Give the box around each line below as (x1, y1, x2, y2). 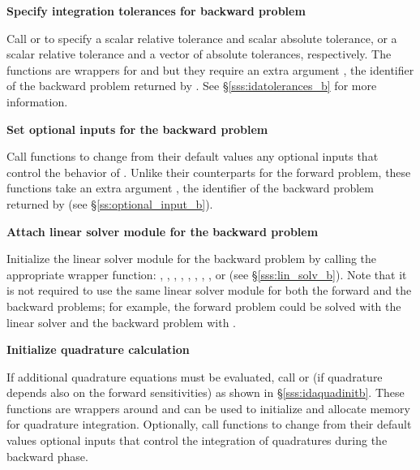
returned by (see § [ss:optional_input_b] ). (6, 195, 213, 212)
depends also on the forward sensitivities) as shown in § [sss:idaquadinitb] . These (6, 384, 405, 401)
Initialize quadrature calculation (6, 341, 190, 358)
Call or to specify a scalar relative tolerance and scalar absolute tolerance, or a (6, 29, 397, 46)
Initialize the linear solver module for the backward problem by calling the (6, 250, 377, 267)
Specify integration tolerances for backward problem (6, 2, 306, 19)
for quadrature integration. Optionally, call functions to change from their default (6, 416, 412, 433)
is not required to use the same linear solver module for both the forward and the (6, 282, 412, 299)
